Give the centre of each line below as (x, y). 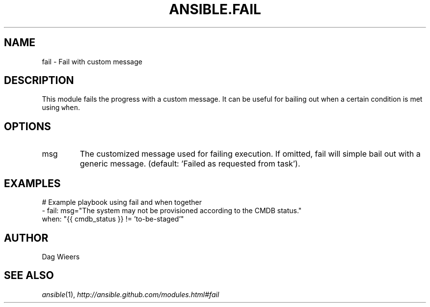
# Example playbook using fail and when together (122, 202)
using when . (61, 108)
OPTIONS (27, 126)
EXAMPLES (32, 183)
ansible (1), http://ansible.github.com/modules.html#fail (131, 294)
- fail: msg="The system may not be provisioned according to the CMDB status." (172, 211)
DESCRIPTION (39, 81)
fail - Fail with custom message (92, 61)
